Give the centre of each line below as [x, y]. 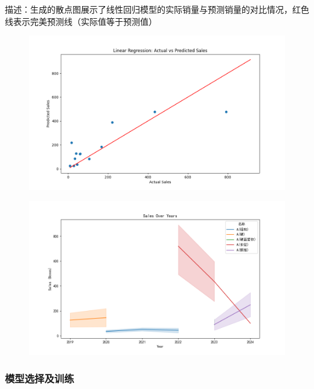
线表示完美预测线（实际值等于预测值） [81, 21]
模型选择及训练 [40, 378]
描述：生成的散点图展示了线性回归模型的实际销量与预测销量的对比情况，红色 [157, 9]
